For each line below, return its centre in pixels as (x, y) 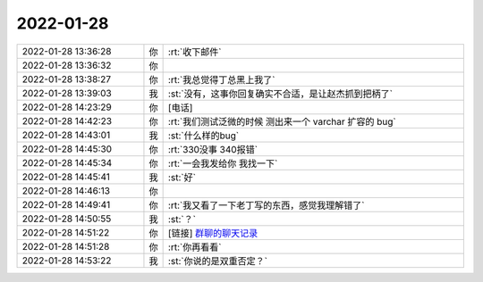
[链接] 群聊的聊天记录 (213, 233)
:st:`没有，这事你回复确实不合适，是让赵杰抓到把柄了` (280, 94)
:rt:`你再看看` (195, 247)
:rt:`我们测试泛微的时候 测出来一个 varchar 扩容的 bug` (282, 121)
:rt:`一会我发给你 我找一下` (223, 163)
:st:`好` (182, 177)
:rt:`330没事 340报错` (213, 149)
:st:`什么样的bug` (203, 136)
